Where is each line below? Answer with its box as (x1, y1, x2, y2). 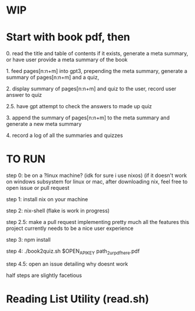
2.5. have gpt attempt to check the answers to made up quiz (6, 103, 152, 110)
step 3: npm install (6, 236, 51, 243)
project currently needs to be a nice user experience (6, 225, 134, 232)
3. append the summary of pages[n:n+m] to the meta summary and (6, 114, 170, 121)
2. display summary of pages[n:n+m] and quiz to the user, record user (6, 85, 177, 92)
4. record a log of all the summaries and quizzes (6, 132, 123, 139)
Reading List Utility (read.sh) (6, 292, 149, 306)
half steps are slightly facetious (6, 272, 82, 279)
